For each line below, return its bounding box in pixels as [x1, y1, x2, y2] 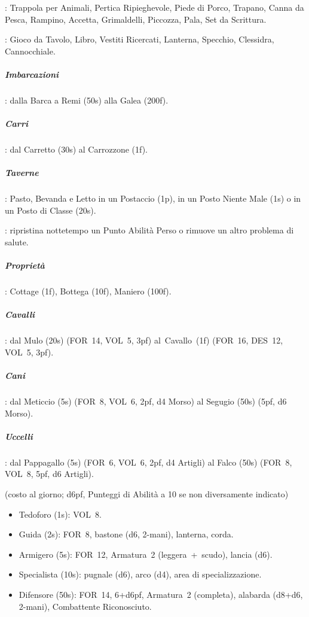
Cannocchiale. [5, 44, 56, 57]
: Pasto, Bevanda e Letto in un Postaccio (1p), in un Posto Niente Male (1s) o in [5, 192, 301, 205]
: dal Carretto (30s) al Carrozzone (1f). [5, 143, 148, 156]
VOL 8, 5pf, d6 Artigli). [5, 467, 94, 480]
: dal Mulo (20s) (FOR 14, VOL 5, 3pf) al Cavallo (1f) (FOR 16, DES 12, [5, 334, 283, 347]
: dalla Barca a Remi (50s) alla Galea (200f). [5, 93, 169, 106]
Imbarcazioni [5, 68, 59, 80]
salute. [5, 236, 29, 248]
